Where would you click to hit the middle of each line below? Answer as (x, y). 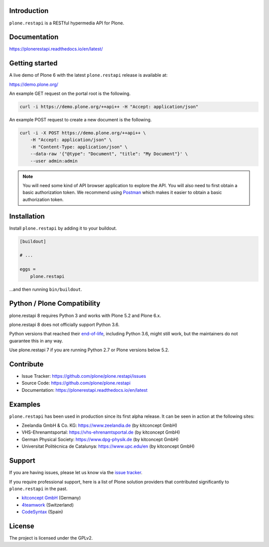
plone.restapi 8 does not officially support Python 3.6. (64, 324)
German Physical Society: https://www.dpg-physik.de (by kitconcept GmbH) (100, 439)
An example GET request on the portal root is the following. (70, 94)
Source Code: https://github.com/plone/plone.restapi (76, 383)
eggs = (28, 269)
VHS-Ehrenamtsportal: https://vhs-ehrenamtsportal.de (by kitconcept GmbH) (101, 432)
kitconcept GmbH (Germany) (51, 498)
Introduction (29, 11)
